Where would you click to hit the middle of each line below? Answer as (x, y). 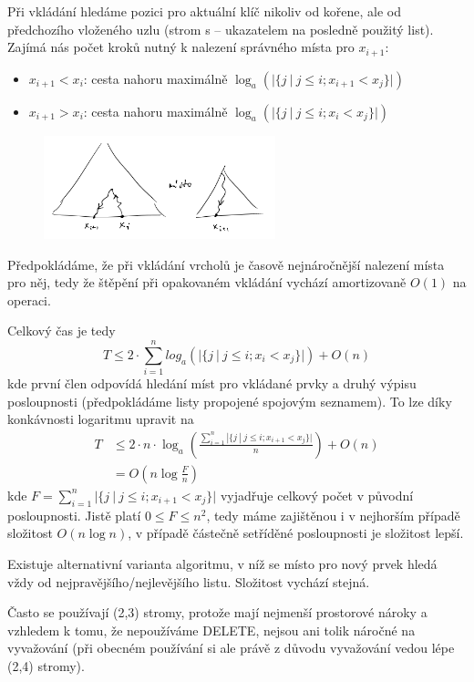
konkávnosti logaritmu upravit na (101, 419)
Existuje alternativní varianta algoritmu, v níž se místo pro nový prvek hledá (222, 563)
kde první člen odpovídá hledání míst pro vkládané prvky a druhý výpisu (212, 383)
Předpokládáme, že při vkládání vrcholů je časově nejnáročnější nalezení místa (226, 264)
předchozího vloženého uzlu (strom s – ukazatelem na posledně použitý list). (221, 29)
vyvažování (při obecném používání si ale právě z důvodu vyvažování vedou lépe (231, 648)
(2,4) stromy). (46, 665)
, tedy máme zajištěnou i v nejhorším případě (333, 515)
